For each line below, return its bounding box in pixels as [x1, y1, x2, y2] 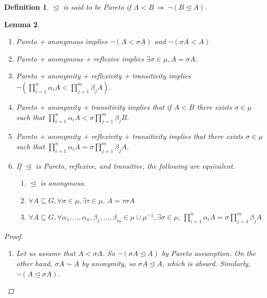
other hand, [16, 257, 52, 268]
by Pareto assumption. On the [161, 248, 256, 259]
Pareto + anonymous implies [16, 36, 108, 47]
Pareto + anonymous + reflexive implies [16, 53, 144, 64]
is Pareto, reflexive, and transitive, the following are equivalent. [35, 160, 235, 171]
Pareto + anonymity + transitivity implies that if [16, 101, 171, 112]
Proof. [4, 230, 23, 241]
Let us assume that [16, 248, 75, 259]
